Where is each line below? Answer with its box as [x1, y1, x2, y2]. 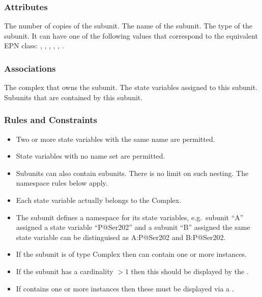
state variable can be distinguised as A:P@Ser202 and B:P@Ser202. [16, 231, 226, 242]
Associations [4, 62, 56, 74]
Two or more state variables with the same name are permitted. [16, 133, 215, 144]
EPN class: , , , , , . [4, 40, 64, 51]
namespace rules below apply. [16, 177, 108, 188]
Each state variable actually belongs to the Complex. [16, 195, 182, 205]
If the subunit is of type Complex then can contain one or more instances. [16, 249, 247, 259]
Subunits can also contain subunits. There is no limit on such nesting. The [16, 167, 249, 178]
